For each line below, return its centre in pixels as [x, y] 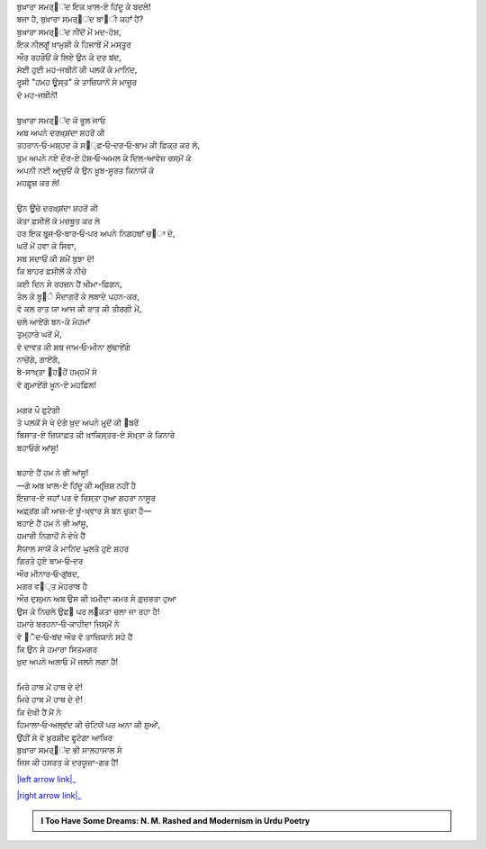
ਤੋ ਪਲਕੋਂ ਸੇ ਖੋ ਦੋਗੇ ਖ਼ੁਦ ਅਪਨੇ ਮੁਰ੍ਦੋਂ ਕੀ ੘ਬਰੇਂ [78, 422]
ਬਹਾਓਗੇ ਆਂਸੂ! [37, 447]
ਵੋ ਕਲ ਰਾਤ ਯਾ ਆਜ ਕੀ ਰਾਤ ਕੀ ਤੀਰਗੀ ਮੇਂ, [79, 309]
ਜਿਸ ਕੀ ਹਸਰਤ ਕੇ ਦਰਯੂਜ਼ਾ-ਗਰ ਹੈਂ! [67, 763]
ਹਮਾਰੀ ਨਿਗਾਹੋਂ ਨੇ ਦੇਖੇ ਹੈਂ [51, 536]
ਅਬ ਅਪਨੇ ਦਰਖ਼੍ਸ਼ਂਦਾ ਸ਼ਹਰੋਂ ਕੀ [61, 132]
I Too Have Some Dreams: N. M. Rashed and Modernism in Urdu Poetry [175, 820]
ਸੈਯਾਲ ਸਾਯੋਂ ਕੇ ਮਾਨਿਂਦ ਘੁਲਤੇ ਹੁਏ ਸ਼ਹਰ [73, 548]
